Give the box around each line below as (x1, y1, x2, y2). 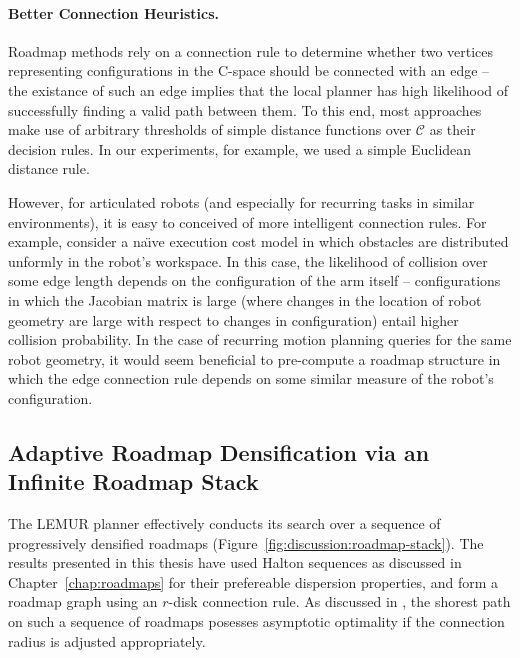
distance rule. (8, 158, 90, 179)
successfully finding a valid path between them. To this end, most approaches (8, 99, 482, 120)
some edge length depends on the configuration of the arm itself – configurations (8, 270, 501, 291)
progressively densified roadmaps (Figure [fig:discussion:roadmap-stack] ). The (8, 532, 484, 553)
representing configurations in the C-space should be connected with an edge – (8, 60, 490, 81)
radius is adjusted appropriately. (8, 630, 206, 651)
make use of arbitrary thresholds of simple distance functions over (8, 119, 412, 140)
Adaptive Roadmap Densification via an (8, 436, 430, 467)
